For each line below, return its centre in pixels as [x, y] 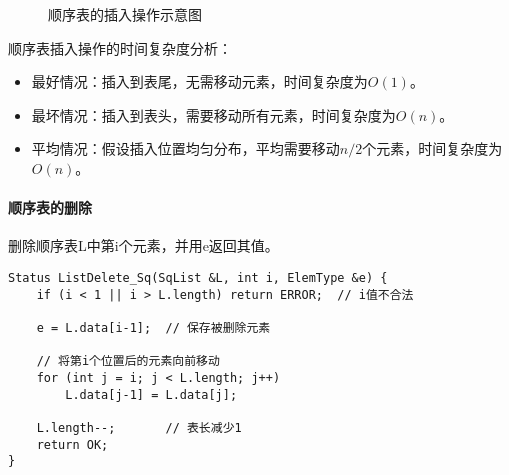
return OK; [72, 444]
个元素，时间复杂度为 [432, 148]
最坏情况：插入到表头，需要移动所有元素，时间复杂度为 [213, 114]
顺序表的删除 [50, 207]
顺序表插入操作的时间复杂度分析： [120, 47]
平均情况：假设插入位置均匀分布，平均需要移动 [185, 148]
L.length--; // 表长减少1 [139, 427]
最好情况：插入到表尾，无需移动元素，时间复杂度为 [199, 81]
